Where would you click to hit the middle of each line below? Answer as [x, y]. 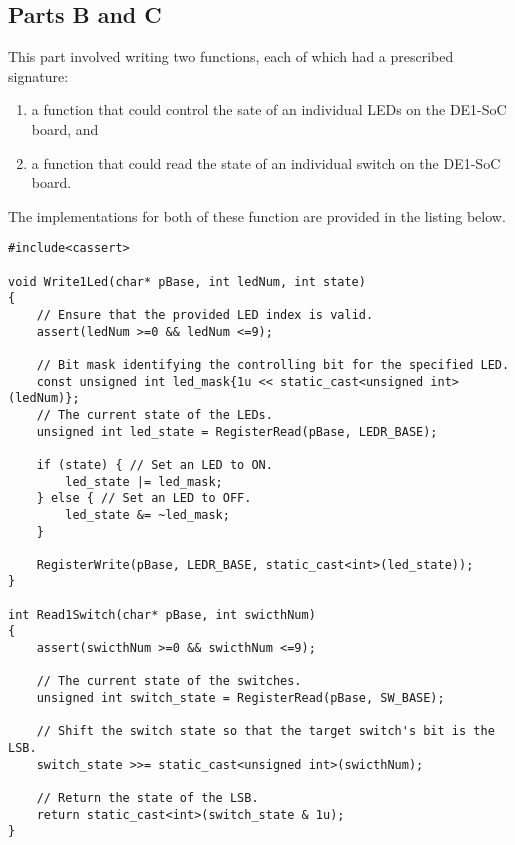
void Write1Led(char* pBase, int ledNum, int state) [187, 281]
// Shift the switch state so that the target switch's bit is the [265, 731]
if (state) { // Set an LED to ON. [154, 464]
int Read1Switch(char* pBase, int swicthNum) [162, 614]
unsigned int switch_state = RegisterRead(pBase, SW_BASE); [240, 698]
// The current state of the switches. [169, 681]
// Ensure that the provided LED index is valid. [205, 314]
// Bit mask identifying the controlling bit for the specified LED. [273, 364]
